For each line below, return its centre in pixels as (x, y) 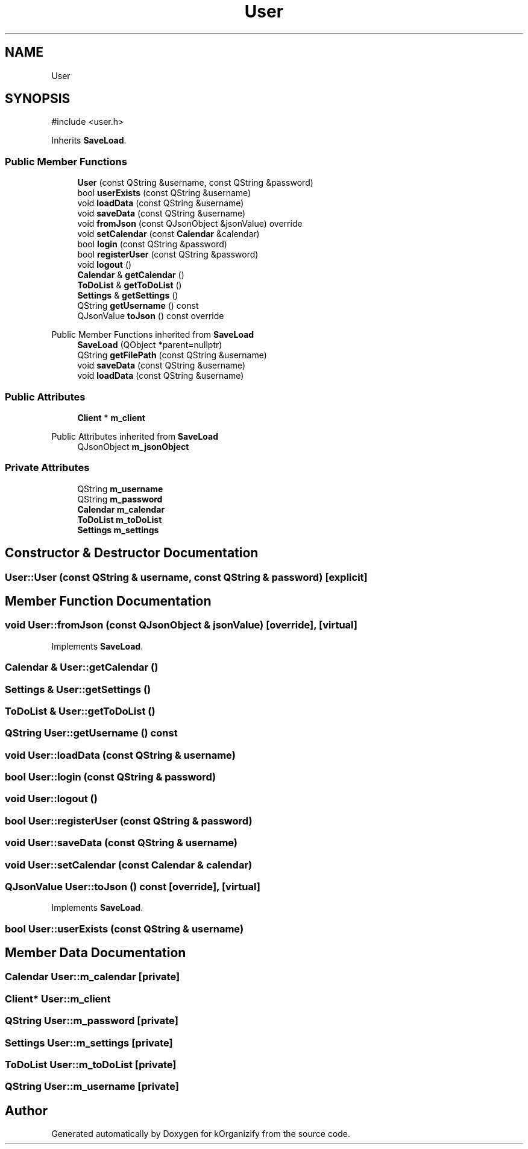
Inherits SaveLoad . (89, 141)
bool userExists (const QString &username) (164, 193)
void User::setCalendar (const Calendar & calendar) (129, 865)
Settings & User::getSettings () (78, 689)
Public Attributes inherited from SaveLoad (135, 436)
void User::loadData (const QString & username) (120, 755)
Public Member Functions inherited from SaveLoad (153, 335)
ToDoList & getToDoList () (130, 285)
